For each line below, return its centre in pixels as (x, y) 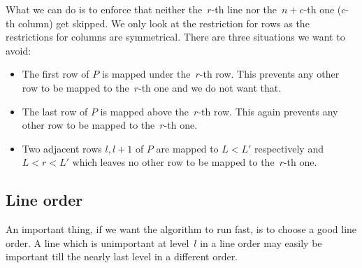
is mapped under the (146, 74)
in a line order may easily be (261, 242)
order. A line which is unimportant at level (97, 242)
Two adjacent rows (62, 148)
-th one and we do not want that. (210, 87)
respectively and (289, 148)
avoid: (19, 50)
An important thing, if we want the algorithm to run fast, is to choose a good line (181, 229)
